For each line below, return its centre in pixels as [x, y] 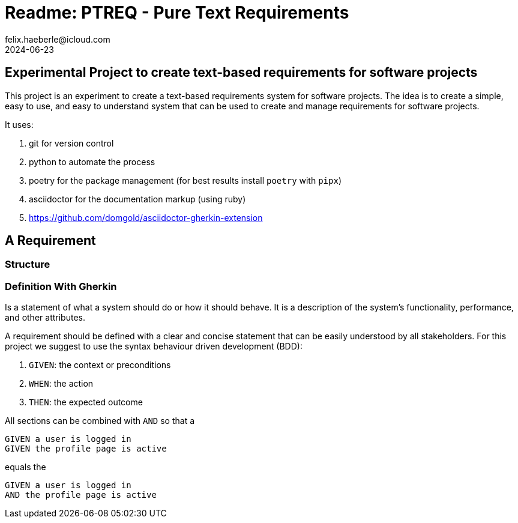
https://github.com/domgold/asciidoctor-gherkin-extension [146, 217]
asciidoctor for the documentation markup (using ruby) [137, 199]
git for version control [71, 143]
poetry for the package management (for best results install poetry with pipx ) [185, 180]
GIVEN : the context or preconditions [100, 365]
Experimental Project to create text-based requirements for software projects [241, 73]
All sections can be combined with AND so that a [100, 421]
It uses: [19, 124]
